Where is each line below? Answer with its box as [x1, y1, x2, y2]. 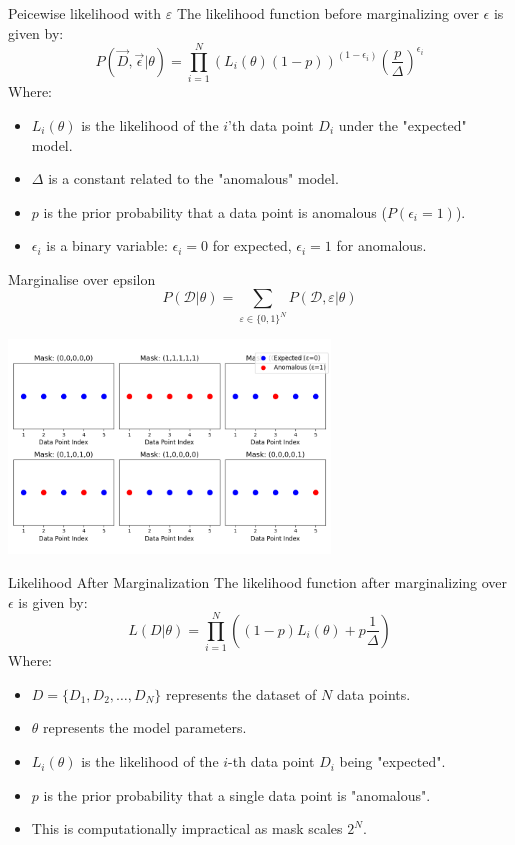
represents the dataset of [165, 683, 317, 704]
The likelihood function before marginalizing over [176, 3, 479, 23]
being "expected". [339, 751, 446, 772]
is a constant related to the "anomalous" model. [48, 168, 339, 189]
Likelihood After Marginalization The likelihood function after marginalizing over [8, 571, 508, 592]
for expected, [212, 235, 292, 256]
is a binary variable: [46, 235, 168, 256]
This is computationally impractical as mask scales [31, 818, 343, 839]
